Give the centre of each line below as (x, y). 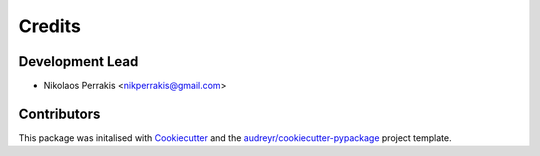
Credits (50, 26)
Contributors (59, 113)
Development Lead (78, 61)
